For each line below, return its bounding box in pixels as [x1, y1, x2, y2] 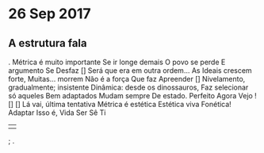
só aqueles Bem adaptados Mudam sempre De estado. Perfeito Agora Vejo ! [8, 91, 258, 100]
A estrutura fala [8, 36, 87, 50]
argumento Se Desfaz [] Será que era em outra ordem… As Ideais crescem [8, 66, 252, 75]
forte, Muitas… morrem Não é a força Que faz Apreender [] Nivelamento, [8, 75, 246, 83]
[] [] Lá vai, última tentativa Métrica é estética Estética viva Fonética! [8, 100, 231, 109]
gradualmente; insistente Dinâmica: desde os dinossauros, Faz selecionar [8, 82, 249, 92]
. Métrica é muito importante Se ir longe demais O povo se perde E [8, 57, 226, 67]
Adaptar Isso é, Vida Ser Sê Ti [8, 108, 106, 117]
